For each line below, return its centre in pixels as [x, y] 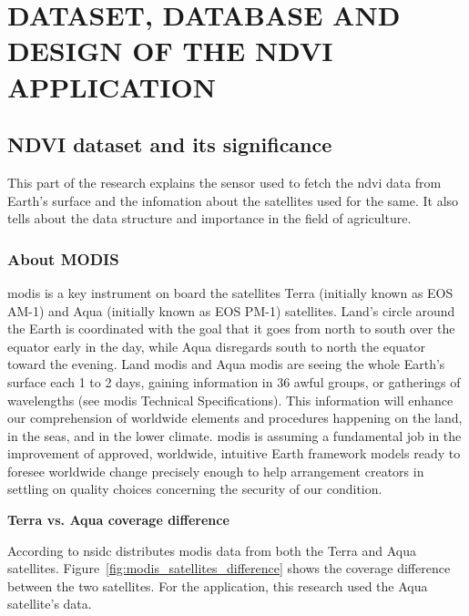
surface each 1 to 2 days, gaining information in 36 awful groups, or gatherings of [234, 381]
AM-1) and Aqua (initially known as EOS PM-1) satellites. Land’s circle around [231, 310]
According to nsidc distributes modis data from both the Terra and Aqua [212, 550]
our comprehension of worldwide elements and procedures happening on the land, [235, 418]
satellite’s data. [50, 604]
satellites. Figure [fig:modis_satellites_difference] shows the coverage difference [229, 568]
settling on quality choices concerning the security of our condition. [195, 489]
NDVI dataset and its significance [170, 144]
